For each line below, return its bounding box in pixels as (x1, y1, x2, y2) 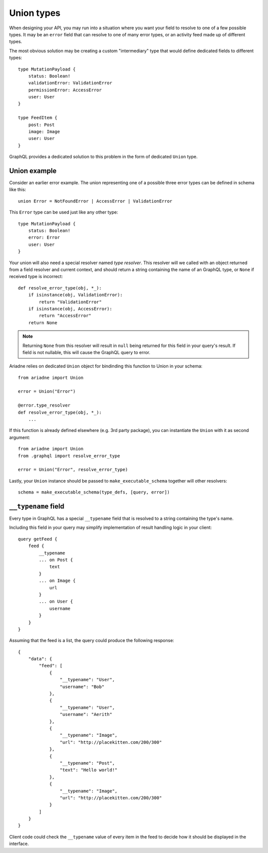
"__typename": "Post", (60, 760, 115, 766)
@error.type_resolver (18, 403, 70, 408)
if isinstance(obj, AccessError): (28, 306, 113, 311)
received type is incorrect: (9, 274, 63, 280)
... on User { (39, 599, 73, 604)
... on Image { (39, 578, 76, 583)
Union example (9, 167, 57, 175)
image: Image (28, 129, 60, 135)
